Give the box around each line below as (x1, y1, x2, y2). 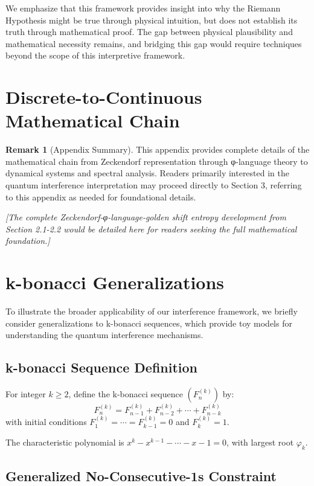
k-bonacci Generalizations (5, 270, 225, 295)
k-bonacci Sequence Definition (5, 358, 198, 377)
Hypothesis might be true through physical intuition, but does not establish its (5, 13, 298, 26)
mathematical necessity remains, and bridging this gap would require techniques (5, 37, 302, 50)
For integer (5, 388, 46, 400)
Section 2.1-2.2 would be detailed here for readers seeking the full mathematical (5, 222, 297, 235)
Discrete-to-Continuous (5, 85, 202, 109)
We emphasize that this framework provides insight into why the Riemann (5, 2, 281, 14)
